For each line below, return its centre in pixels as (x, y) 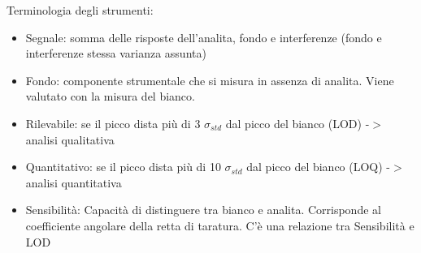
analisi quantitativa (74, 182)
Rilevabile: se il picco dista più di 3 (113, 123)
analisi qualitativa (70, 139)
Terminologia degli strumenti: (80, 10)
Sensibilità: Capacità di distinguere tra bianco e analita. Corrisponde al (203, 210)
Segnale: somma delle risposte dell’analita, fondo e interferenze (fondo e (204, 37)
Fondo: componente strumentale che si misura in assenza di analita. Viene (210, 80)
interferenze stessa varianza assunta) (116, 53)
